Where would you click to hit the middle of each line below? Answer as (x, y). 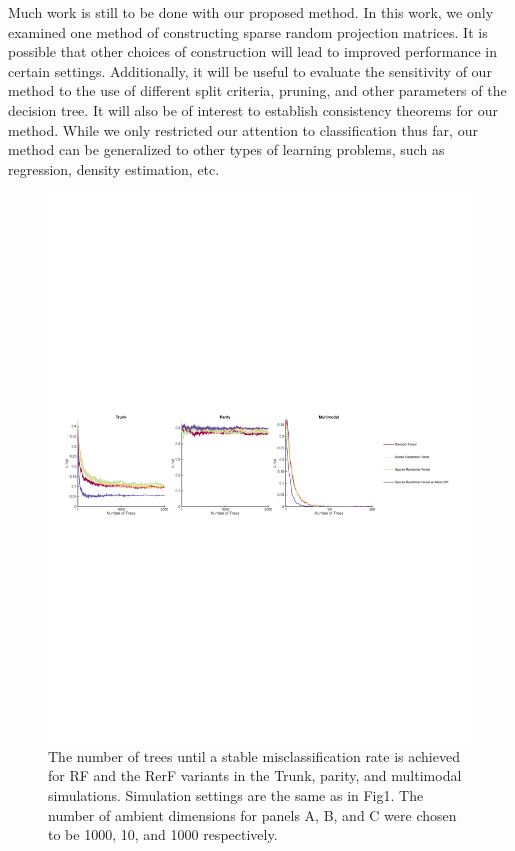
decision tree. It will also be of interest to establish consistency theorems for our (253, 109)
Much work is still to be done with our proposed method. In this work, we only (251, 12)
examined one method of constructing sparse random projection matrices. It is (248, 31)
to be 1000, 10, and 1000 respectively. (163, 834)
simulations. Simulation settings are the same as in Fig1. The (236, 795)
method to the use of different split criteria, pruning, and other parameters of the (257, 90)
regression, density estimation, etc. (114, 168)
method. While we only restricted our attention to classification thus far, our (243, 129)
